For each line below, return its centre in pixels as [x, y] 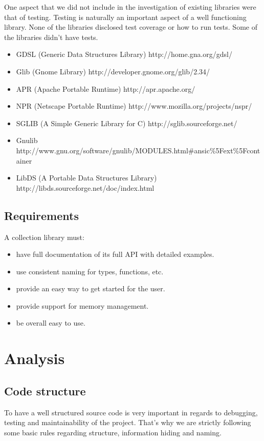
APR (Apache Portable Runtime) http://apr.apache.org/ [106, 88]
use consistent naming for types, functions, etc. [90, 271]
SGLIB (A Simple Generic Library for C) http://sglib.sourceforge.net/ [127, 123]
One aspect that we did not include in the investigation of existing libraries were [130, 7]
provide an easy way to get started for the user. [91, 288]
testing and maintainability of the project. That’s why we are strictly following [128, 422]
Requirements [41, 215]
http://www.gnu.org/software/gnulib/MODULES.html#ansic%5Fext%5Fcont [138, 150]
